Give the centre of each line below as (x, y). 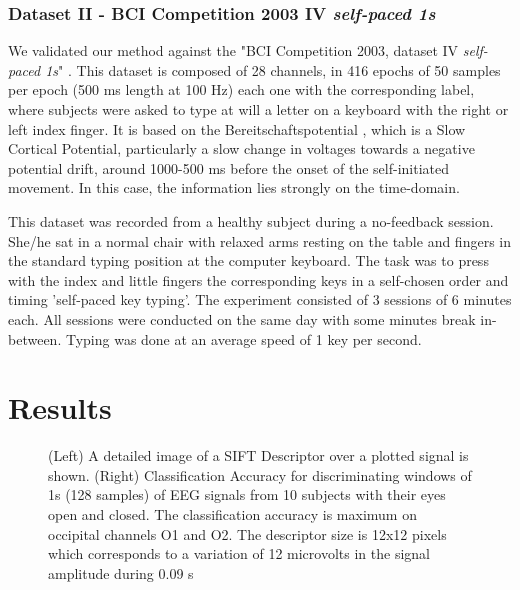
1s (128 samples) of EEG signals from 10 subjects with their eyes (247, 494)
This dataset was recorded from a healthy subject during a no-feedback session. (251, 220)
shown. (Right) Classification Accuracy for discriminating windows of (260, 474)
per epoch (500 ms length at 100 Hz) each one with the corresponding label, (241, 89)
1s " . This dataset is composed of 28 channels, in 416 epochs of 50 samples (273, 69)
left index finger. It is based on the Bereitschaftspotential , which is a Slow (237, 128)
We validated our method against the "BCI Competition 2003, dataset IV (233, 50)
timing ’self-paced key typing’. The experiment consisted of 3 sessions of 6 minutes (260, 299)
